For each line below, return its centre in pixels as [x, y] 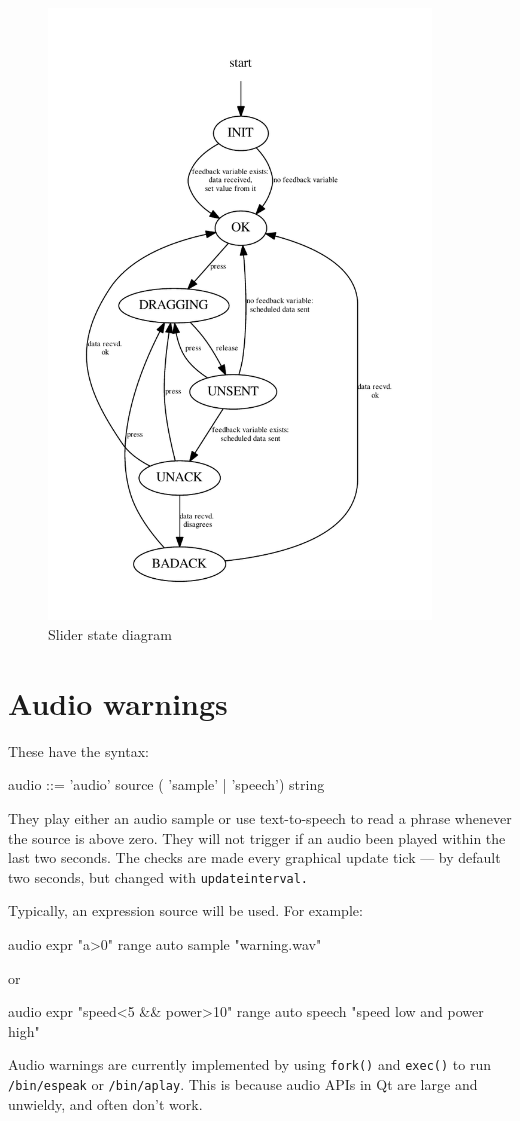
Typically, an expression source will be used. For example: [185, 910]
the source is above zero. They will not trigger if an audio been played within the [257, 837]
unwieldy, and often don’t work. [105, 1103]
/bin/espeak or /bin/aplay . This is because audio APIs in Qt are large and [243, 1084]
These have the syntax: [78, 750]
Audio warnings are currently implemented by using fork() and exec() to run [249, 1064]
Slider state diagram [110, 634]
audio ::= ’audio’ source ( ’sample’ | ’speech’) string [166, 784]
